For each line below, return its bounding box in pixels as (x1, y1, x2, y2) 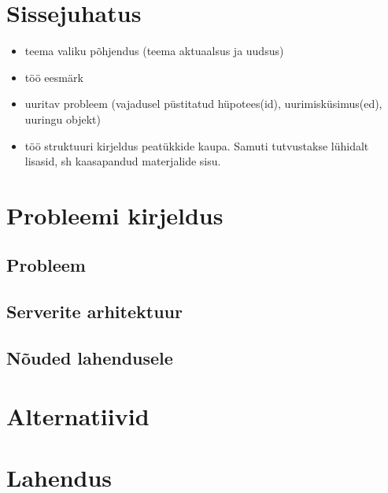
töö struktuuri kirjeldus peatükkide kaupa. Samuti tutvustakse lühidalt (24, 137, 369, 154)
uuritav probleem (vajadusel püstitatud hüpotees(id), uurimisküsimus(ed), (24, 95, 382, 112)
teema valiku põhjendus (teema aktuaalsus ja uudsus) (24, 43, 284, 59)
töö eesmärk (24, 69, 83, 85)
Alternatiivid (6, 399, 150, 432)
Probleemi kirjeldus (6, 198, 224, 231)
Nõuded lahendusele (6, 346, 173, 370)
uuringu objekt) (24, 110, 101, 127)
